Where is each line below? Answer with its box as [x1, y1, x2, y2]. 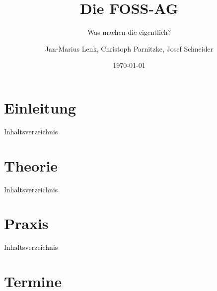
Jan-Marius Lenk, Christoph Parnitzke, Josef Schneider [45, 43, 214, 54]
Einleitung [4, 97, 76, 117]
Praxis [4, 213, 49, 233]
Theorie [4, 155, 58, 175]
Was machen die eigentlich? [87, 27, 171, 37]
